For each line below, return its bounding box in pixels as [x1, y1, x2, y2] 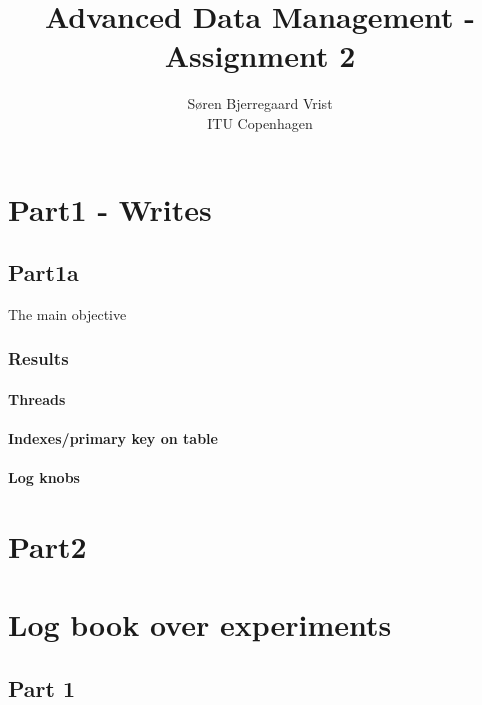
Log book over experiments [8, 604, 392, 645]
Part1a [8, 257, 79, 288]
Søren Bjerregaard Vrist [187, 93, 333, 114]
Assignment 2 [164, 35, 356, 76]
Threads [8, 388, 66, 409]
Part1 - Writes [8, 188, 212, 229]
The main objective [8, 303, 127, 324]
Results [8, 346, 69, 371]
